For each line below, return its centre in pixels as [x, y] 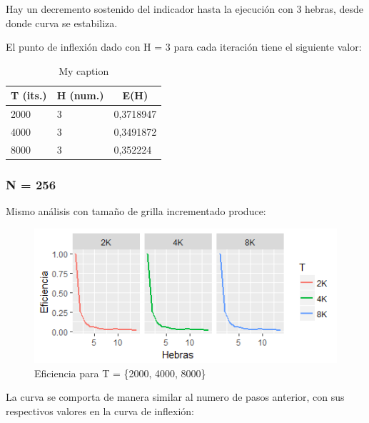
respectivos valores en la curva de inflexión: [100, 411]
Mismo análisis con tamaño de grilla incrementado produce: [136, 211]
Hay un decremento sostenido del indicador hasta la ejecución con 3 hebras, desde [184, 9]
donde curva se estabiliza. [62, 23]
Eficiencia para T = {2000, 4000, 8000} [120, 373]
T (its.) [29, 95]
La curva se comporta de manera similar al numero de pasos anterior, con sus [175, 397]
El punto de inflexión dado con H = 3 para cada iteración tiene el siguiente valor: [184, 47]
